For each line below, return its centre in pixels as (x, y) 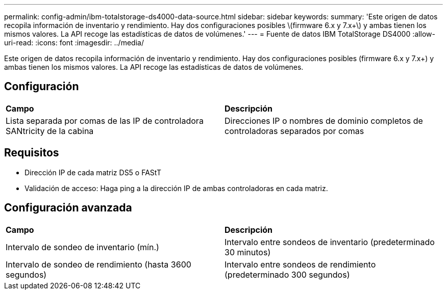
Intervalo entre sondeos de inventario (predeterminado (330, 242)
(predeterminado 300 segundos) (287, 274)
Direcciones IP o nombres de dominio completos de (324, 121)
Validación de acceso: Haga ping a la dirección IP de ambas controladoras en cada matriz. (176, 188)
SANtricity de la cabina (50, 131)
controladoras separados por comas (294, 131)
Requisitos (32, 153)
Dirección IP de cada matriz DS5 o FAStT (93, 172)
